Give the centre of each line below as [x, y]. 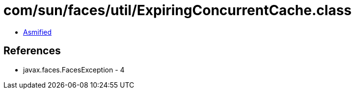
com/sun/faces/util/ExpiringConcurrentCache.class [177, 10]
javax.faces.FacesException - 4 [74, 70]
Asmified [38, 32]
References [32, 51]
